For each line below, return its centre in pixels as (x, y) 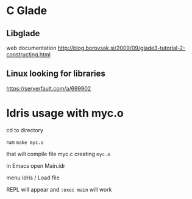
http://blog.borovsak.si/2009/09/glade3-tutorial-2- (122, 48)
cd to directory (25, 130)
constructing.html (28, 54)
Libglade (23, 33)
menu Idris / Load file (33, 178)
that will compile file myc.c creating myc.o (59, 154)
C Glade (27, 11)
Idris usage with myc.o (65, 113)
